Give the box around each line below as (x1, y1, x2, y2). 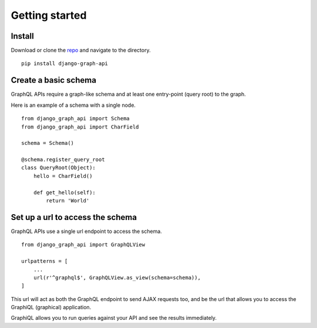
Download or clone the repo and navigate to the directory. (11, 47, 151, 54)
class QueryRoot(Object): (21, 164, 96, 171)
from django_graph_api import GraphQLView (21, 241, 146, 248)
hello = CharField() (33, 173, 93, 179)
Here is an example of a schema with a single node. (11, 102, 136, 109)
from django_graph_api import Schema (21, 115, 130, 122)
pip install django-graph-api (21, 60, 109, 67)
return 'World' (46, 197, 90, 204)
